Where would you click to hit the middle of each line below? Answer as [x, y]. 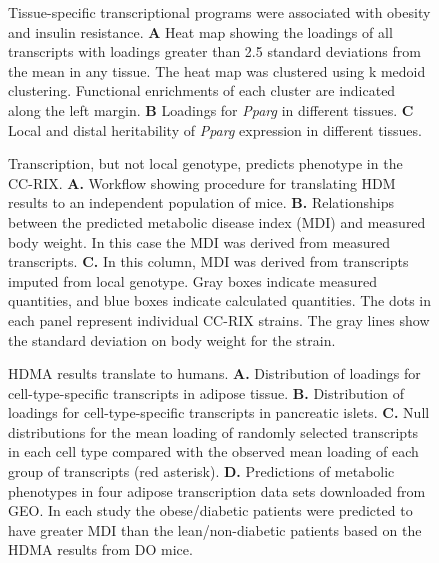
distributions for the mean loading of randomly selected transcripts [213, 431]
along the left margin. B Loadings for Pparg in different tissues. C [211, 109]
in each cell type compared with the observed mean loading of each [213, 451]
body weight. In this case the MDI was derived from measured [199, 241]
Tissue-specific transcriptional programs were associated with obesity [219, 12]
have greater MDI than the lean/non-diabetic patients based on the [215, 529]
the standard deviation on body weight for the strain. [172, 339]
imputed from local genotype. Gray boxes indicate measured [193, 280]
